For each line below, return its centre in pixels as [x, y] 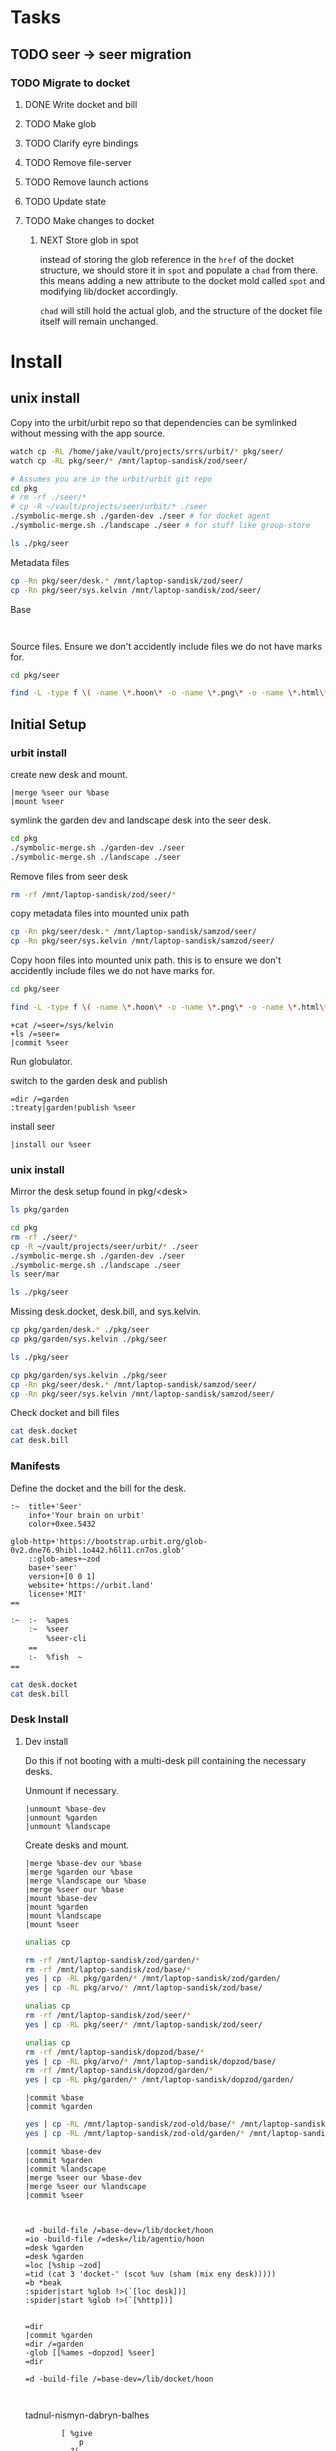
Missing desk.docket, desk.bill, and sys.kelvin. [106, 1312]
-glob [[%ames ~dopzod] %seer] [90, 2352]
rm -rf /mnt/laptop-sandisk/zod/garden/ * [112, 1960]
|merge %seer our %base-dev [83, 2177]
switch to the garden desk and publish [89, 1080]
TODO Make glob [60, 123]
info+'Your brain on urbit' [86, 1515]
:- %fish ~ [55, 1657]
